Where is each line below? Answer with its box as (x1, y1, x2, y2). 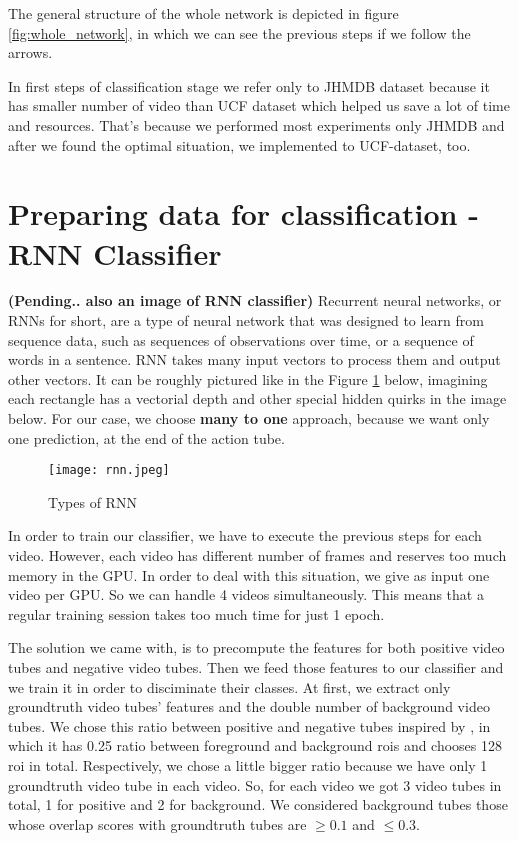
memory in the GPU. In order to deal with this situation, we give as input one (8, 564, 490, 585)
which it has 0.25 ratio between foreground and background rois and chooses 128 (8, 735, 503, 756)
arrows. (8, 42, 53, 63)
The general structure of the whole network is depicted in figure (8, 3, 399, 23)
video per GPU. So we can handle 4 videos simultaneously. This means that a (8, 584, 484, 605)
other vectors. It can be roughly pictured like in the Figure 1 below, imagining (8, 368, 488, 389)
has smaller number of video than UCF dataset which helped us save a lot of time (8, 95, 510, 116)
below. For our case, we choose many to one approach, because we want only (8, 408, 490, 429)
